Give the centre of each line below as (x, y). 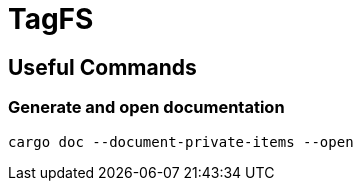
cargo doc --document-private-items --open (181, 141)
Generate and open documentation (146, 107)
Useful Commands (102, 67)
